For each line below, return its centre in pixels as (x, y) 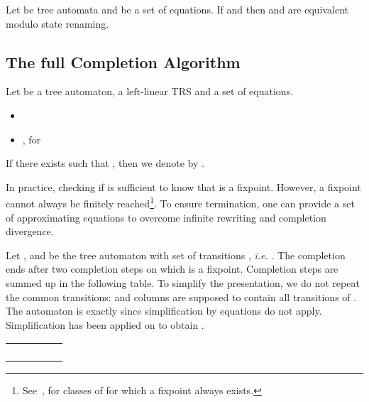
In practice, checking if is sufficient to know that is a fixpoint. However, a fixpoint (183, 186)
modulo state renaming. (57, 23)
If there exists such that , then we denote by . (105, 163)
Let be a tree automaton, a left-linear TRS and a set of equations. (150, 91)
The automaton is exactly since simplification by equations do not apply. (164, 311)
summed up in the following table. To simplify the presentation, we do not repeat (183, 282)
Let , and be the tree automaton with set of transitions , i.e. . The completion (176, 255)
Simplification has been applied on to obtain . (105, 324)
